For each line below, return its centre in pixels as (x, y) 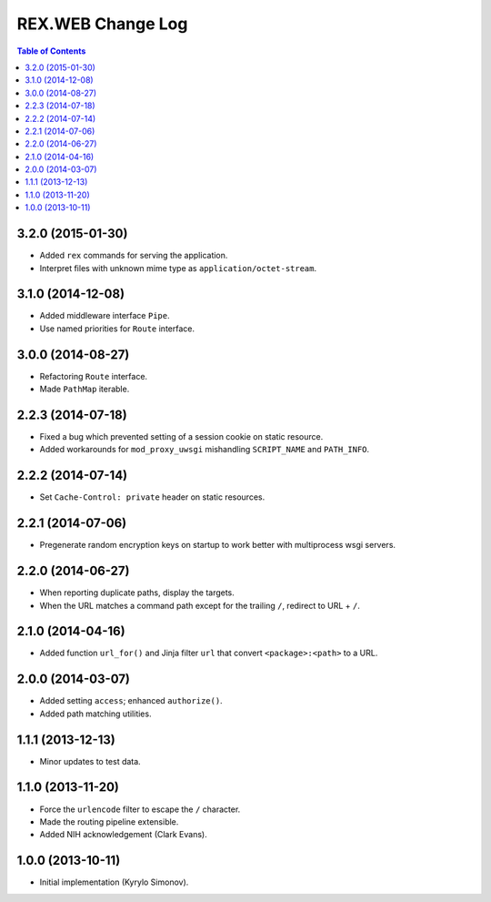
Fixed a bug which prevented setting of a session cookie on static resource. (181, 437)
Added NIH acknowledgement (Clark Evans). (124, 835)
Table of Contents (51, 51)
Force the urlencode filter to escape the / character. (140, 809)
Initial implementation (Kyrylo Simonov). (114, 882)
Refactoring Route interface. (94, 376)
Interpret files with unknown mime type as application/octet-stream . (178, 268)
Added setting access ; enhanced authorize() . (131, 701)
